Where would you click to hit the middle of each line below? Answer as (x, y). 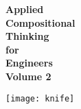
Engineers (29, 63)
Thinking (27, 36)
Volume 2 (28, 76)
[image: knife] (40, 98)
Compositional (40, 22)
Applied (25, 9)
